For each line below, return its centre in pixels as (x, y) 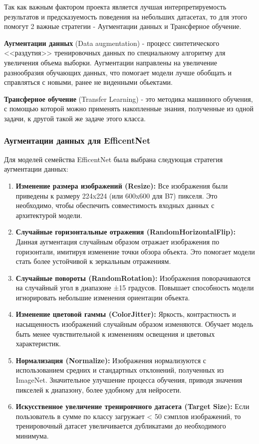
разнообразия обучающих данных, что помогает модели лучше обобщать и (118, 72)
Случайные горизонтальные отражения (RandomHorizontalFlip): (126, 232)
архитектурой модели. (49, 215)
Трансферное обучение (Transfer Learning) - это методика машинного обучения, (129, 99)
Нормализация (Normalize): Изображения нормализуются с (111, 360)
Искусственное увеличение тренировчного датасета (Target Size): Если (132, 406)
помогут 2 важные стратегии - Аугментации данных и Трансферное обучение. (123, 26)
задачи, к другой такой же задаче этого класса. (75, 118)
